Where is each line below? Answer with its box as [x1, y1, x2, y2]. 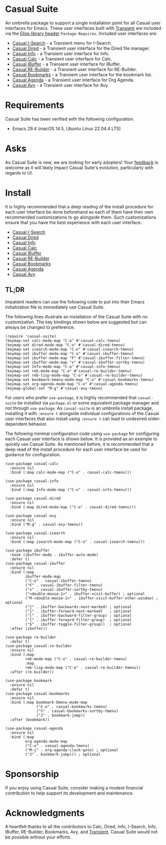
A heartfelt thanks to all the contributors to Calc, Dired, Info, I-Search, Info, [5, 824, 157, 830]
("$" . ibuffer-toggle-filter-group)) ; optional [25, 621, 132, 627]
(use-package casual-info [5, 479, 58, 483]
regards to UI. [5, 170, 33, 176]
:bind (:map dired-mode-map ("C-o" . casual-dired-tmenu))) [9, 504, 136, 509]
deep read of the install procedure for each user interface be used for [5, 446, 147, 452]
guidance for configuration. [5, 451, 61, 457]
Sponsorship [5, 768, 59, 780]
